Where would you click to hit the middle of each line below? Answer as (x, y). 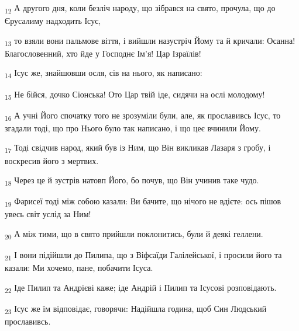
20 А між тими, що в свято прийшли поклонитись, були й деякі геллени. (134, 234)
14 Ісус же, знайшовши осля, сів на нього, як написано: (104, 74)
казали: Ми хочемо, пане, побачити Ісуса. (79, 268)
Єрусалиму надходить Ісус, (53, 21)
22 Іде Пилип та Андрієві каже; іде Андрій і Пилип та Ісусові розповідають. (141, 288)
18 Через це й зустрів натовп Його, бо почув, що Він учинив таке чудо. (132, 181)
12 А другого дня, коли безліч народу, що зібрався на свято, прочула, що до (140, 8)
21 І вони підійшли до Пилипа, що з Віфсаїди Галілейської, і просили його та (143, 255)
